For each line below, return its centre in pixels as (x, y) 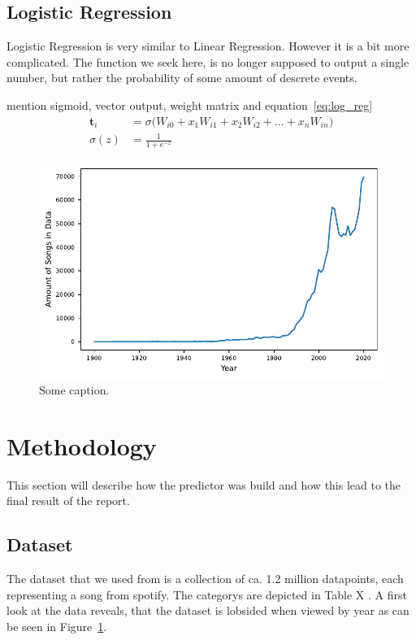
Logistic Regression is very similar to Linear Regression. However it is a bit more (208, 46)
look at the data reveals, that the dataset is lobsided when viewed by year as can (208, 610)
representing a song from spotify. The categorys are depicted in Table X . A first (207, 594)
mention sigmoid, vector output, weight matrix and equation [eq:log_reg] (190, 104)
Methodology (82, 445)
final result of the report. (68, 501)
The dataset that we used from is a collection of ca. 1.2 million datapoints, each (205, 579)
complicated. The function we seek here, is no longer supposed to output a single (208, 61)
